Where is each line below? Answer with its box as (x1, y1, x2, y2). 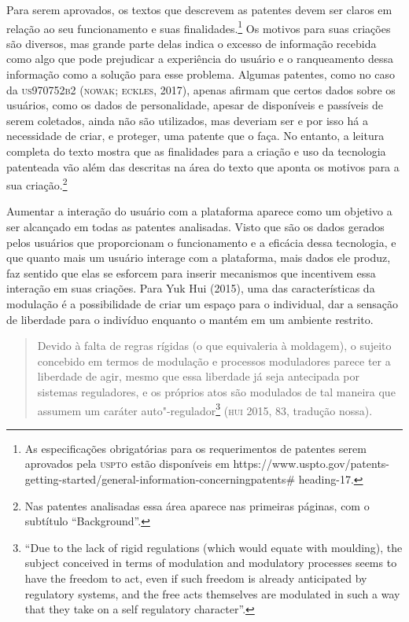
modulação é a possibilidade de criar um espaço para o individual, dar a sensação (6, 296, 398, 311)
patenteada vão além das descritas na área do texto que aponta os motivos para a (6, 158, 400, 175)
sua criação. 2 (6, 175, 68, 193)
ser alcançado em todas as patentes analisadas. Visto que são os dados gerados (6, 219, 385, 235)
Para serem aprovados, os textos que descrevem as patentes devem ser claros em (6, 2, 392, 17)
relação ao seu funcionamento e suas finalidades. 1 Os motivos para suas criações (6, 17, 391, 36)
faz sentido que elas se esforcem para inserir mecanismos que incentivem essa (6, 264, 376, 281)
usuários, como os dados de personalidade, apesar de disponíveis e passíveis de (6, 97, 383, 113)
